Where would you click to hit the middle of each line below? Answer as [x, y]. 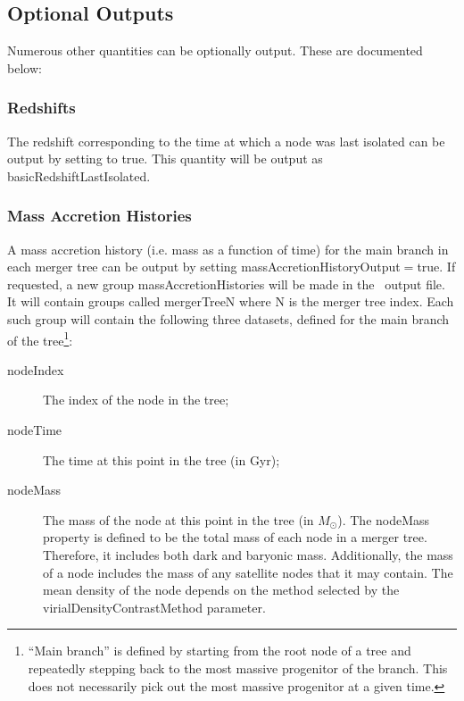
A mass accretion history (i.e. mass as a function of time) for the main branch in [228, 249]
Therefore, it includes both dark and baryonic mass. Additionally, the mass [248, 554]
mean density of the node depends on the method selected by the [221, 590]
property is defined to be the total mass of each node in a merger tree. [235, 537]
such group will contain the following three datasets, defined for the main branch [228, 318]
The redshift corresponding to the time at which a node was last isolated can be [226, 141]
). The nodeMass [384, 519]
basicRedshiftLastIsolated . [79, 175]
